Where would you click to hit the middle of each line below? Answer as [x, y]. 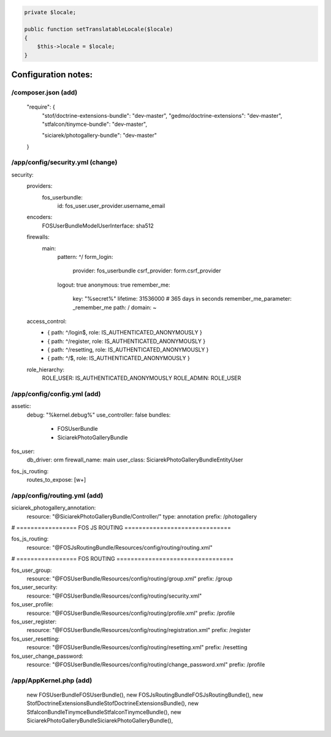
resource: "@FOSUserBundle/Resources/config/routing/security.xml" [114, 596]
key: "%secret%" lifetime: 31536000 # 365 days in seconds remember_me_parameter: [182, 299]
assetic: [21, 406]
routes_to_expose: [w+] [56, 480]
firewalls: [38, 237]
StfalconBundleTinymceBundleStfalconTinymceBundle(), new [104, 712]
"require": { [41, 107]
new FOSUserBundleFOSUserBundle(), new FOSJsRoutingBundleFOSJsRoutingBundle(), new [145, 695]
